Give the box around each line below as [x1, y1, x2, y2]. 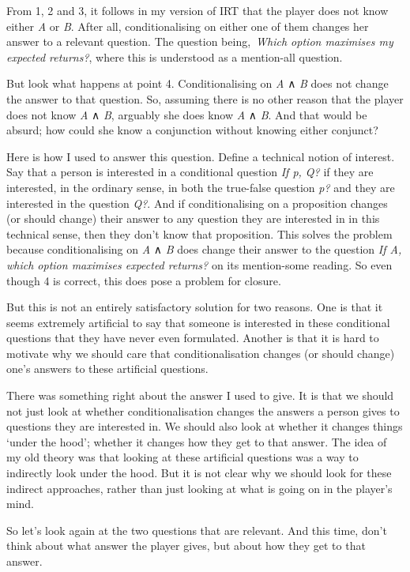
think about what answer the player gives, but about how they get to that [6, 537, 366, 554]
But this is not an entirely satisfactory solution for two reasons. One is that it [6, 299, 383, 315]
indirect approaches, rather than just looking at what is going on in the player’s [6, 480, 393, 496]
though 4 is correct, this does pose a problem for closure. [6, 272, 281, 288]
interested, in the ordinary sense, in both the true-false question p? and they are [6, 179, 395, 195]
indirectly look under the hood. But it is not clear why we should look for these [6, 465, 392, 481]
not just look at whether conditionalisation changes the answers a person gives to [6, 402, 400, 419]
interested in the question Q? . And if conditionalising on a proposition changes [6, 194, 388, 211]
